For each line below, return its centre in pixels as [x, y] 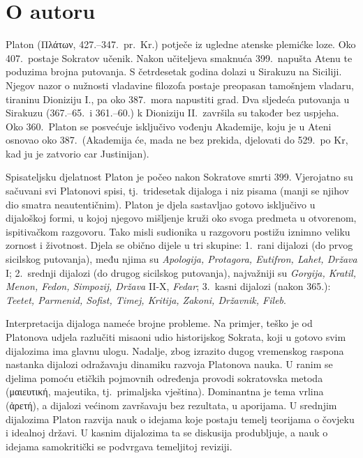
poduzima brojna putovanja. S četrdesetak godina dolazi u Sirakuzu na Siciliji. [174, 71]
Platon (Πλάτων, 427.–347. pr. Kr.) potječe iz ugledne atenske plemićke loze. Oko [181, 44]
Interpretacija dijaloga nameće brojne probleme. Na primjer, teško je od [159, 323]
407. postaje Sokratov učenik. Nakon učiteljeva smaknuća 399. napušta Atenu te [179, 58]
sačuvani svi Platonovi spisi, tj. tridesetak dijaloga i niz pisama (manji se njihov [177, 191]
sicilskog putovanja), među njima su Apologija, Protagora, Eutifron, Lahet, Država [181, 259]
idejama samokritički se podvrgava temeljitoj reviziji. [119, 446]
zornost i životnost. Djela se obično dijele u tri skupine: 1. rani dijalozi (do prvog [179, 245]
